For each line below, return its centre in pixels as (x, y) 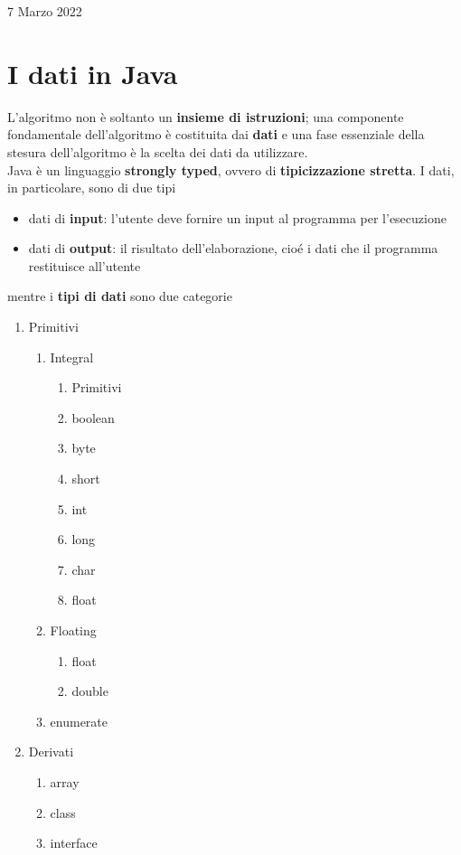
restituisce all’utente (85, 265)
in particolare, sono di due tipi (92, 188)
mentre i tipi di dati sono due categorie (120, 296)
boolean (93, 417)
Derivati (51, 752)
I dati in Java (93, 73)
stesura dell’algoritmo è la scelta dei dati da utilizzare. (158, 151)
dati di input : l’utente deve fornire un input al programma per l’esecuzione (237, 217)
